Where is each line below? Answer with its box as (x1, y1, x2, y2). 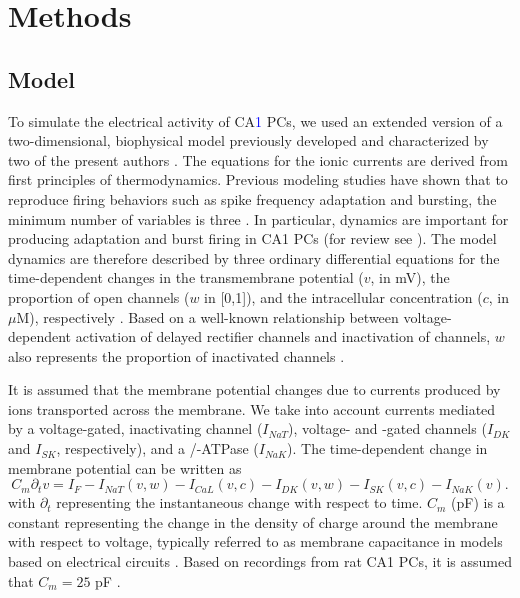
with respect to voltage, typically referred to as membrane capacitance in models (8, 531, 503, 552)
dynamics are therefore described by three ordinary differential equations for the (8, 247, 500, 268)
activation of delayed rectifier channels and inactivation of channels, (75, 326, 491, 347)
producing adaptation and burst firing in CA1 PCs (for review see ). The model (8, 228, 497, 249)
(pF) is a (451, 492, 505, 513)
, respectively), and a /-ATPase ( (56, 438, 259, 459)
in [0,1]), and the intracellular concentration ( (204, 286, 483, 307)
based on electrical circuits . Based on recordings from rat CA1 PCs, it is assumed (8, 551, 513, 572)
